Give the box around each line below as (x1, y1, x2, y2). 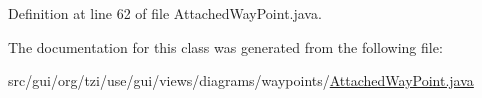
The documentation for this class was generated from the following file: (8, 36, 443, 57)
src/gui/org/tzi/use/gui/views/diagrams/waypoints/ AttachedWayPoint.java (8, 70, 474, 91)
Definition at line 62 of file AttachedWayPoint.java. (8, 3, 322, 23)
